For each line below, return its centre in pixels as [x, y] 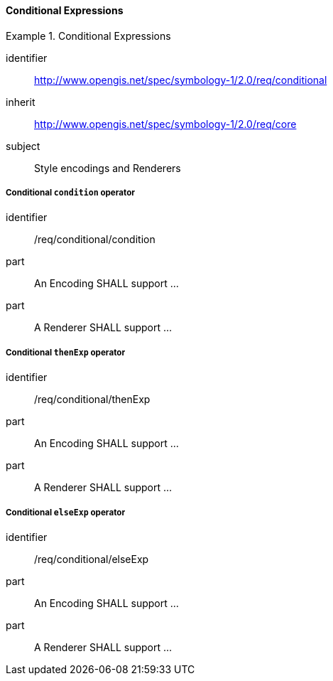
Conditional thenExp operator [66, 352]
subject [23, 146]
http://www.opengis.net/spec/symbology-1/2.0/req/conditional [181, 80]
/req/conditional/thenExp [92, 400]
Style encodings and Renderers [108, 168]
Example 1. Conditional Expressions [88, 36]
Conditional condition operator [71, 193]
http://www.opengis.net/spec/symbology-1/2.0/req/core [165, 124]
